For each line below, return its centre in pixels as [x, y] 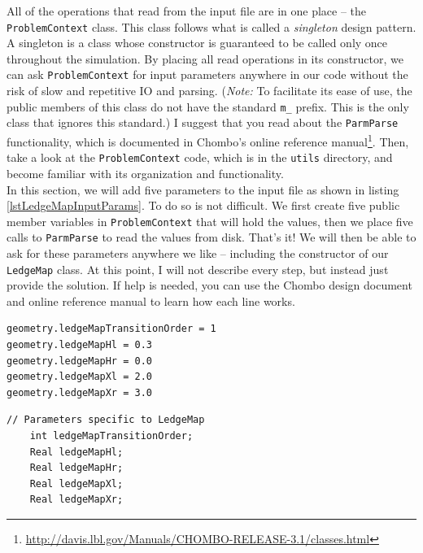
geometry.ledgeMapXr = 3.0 [79, 392]
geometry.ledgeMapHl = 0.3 [79, 345]
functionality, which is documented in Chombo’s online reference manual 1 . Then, [208, 140]
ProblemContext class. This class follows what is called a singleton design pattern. [211, 26]
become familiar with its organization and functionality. [145, 173]
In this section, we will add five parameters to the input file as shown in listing [203, 189]
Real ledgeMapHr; [76, 468]
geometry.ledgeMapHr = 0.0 [79, 361]
